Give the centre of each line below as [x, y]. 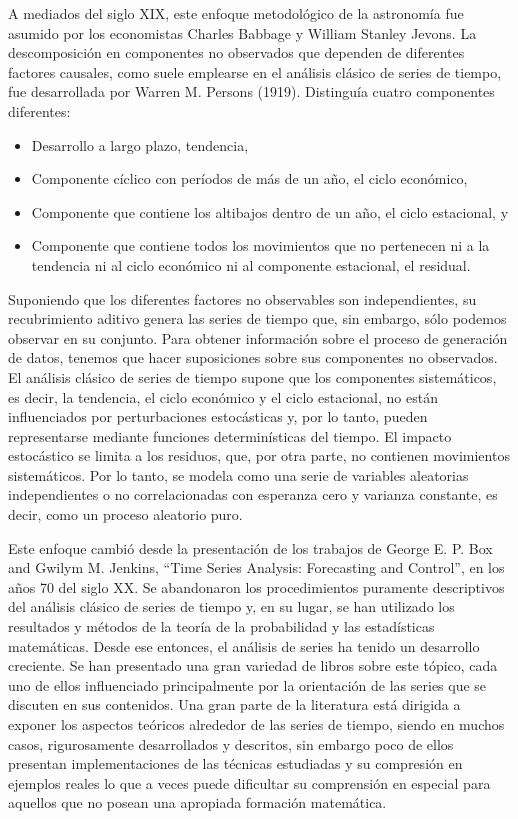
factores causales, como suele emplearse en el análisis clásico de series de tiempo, [255, 71]
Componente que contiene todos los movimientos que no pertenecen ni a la [260, 245]
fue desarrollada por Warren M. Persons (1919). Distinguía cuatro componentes [251, 91]
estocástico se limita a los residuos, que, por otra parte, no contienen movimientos [259, 455]
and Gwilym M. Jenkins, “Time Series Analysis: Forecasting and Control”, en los [256, 567]
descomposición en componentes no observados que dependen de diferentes [236, 52]
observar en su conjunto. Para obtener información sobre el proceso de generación [258, 337]
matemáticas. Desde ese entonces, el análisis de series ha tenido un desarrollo [244, 645]
